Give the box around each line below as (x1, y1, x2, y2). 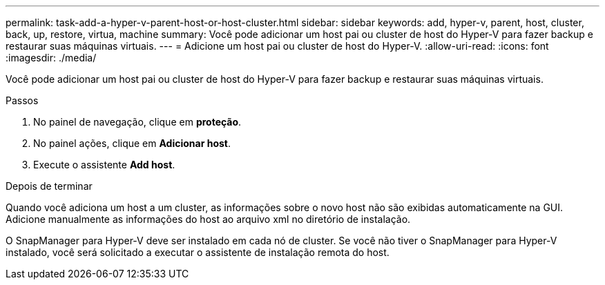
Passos (6, 95, 39, 106)
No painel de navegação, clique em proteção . (33, 116, 242, 128)
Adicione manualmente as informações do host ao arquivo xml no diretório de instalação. (6, 213, 411, 225)
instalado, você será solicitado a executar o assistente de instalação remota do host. (6, 246, 390, 258)
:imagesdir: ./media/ (6, 52, 97, 63)
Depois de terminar (6, 180, 93, 192)
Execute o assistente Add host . (33, 159, 175, 170)
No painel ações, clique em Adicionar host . (33, 137, 231, 149)
